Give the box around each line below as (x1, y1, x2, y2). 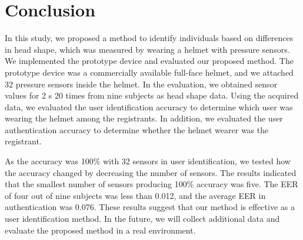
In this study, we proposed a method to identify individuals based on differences (5, 32, 294, 44)
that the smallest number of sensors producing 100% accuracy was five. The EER (5, 178, 298, 190)
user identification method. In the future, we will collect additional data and (5, 212, 280, 225)
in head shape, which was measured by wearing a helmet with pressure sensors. (5, 43, 290, 55)
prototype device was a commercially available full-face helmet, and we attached (5, 66, 294, 78)
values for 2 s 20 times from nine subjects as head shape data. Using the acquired (5, 89, 299, 102)
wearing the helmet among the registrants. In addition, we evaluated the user (5, 112, 283, 124)
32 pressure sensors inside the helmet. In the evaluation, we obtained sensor (5, 77, 278, 90)
